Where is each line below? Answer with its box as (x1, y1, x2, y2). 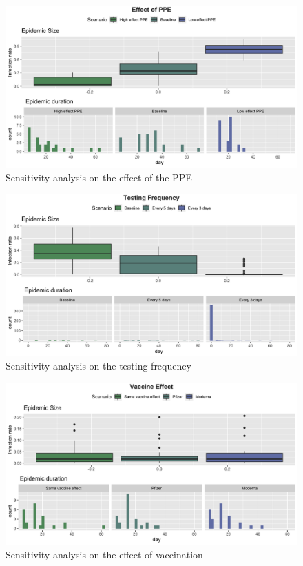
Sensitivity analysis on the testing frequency (6, 358, 191, 373)
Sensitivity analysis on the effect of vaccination (6, 547, 203, 561)
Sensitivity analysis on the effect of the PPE (6, 170, 192, 184)
